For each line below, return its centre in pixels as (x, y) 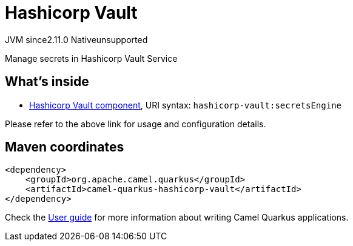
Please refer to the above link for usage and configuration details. (136, 124)
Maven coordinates (65, 147)
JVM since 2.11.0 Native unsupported (76, 39)
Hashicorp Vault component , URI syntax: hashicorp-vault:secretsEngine (186, 105)
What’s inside (47, 82)
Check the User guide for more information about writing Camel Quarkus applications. (177, 218)
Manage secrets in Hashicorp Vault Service (91, 58)
